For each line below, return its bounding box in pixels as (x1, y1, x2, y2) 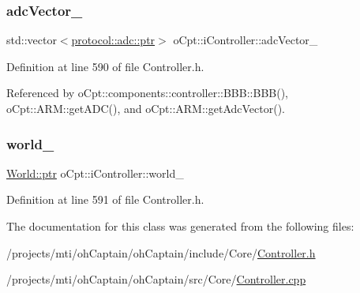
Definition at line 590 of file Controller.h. (6, 58, 204, 74)
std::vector (6, 32, 57, 48)
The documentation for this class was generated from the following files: (6, 218, 354, 234)
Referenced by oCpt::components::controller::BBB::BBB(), (6, 85, 288, 101)
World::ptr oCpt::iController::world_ (6, 164, 184, 181)
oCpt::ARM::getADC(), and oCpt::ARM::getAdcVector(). (6, 100, 285, 116)
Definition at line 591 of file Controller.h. (6, 191, 204, 208)
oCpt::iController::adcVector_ (173, 32, 318, 48)
